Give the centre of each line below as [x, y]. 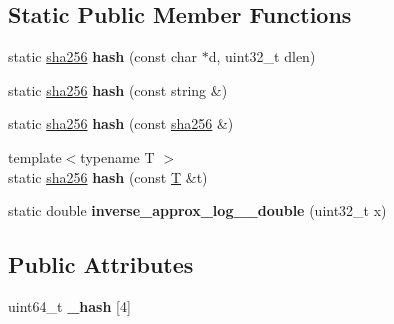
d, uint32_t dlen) [262, 56]
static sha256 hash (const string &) [118, 89]
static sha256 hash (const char [103, 56]
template [35, 156]
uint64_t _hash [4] [69, 305]
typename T [117, 156]
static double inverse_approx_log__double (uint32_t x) [197, 210]
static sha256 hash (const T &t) [108, 176]
